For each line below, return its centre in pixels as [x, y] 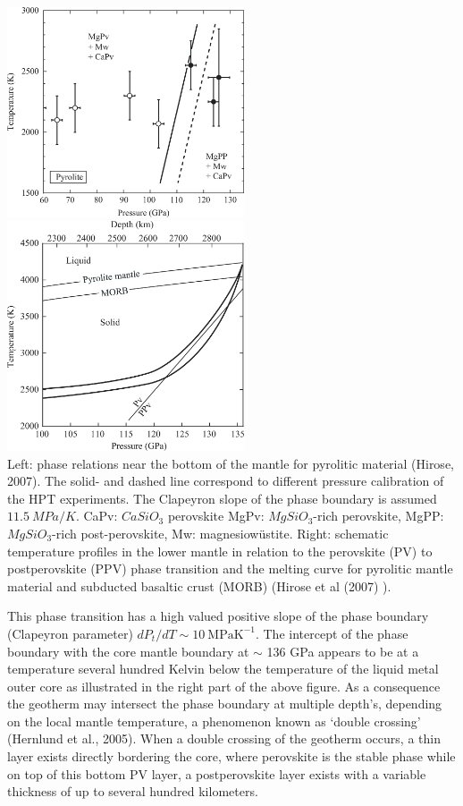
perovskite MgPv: [216, 516]
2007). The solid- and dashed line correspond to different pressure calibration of [226, 481]
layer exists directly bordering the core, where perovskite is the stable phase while [231, 756]
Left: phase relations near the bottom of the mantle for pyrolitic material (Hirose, [231, 463]
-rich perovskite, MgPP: [379, 516]
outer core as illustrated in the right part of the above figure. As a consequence [224, 686]
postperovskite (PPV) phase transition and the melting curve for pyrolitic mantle [230, 568]
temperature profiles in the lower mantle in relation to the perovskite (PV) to [220, 551]
